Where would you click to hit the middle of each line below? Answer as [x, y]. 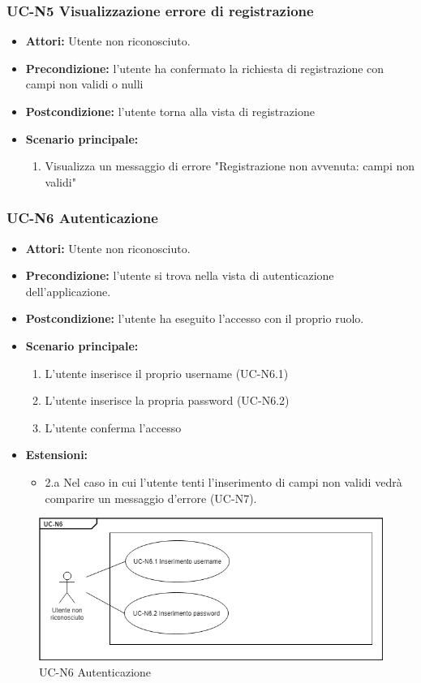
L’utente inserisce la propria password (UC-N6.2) [167, 400]
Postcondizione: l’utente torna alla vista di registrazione [170, 111]
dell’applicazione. [68, 291]
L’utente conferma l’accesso [113, 427]
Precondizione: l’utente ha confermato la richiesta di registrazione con [205, 68]
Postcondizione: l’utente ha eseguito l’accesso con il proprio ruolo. [195, 318]
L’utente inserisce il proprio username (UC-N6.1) [167, 373]
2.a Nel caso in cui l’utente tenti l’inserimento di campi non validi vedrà [223, 481]
